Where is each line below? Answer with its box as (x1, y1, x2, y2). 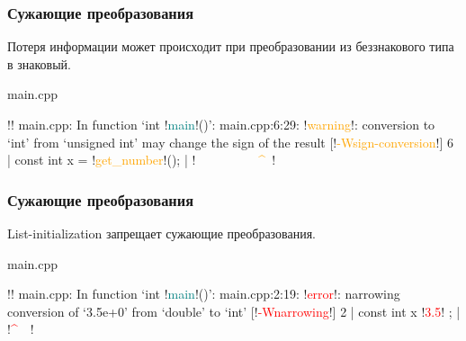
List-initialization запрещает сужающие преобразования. (7, 224, 316, 242)
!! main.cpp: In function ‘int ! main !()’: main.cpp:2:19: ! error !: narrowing (7, 284, 400, 303)
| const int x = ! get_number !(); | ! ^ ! (7, 150, 276, 169)
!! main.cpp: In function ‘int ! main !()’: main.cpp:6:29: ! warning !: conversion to (7, 115, 435, 133)
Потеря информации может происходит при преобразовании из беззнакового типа (7, 37, 454, 56)
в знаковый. (7, 54, 72, 73)
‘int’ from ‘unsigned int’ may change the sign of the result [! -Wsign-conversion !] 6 (7, 132, 453, 151)
